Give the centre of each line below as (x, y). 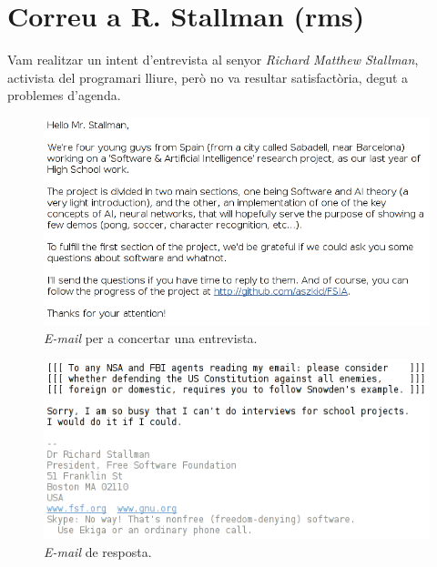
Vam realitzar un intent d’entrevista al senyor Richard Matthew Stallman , (213, 60)
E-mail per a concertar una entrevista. (151, 337)
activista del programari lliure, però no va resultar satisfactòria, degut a (208, 77)
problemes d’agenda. (64, 95)
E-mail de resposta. (98, 551)
